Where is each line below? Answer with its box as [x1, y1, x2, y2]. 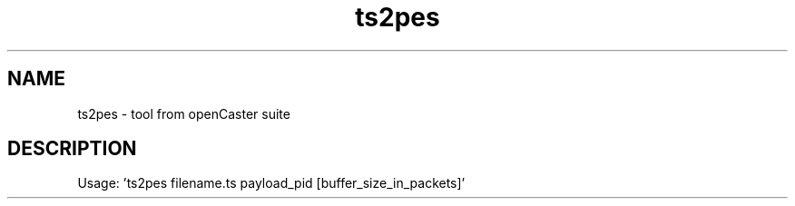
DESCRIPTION [7, 137, 137, 161]
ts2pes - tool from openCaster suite [77, 105, 290, 122]
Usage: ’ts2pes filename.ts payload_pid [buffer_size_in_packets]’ [77, 175, 466, 191]
